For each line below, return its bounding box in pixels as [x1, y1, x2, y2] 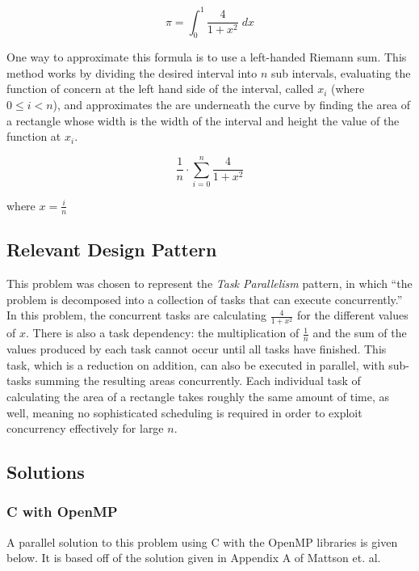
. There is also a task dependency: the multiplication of [25, 324, 300, 341]
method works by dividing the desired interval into [6, 64, 258, 81]
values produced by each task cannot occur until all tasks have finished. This [6, 340, 387, 357]
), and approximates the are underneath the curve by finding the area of [52, 96, 411, 113]
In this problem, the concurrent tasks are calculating [6, 307, 266, 324]
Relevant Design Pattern [6, 237, 217, 262]
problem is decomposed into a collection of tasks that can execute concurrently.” [6, 290, 403, 307]
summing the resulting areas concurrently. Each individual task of [35, 372, 361, 389]
